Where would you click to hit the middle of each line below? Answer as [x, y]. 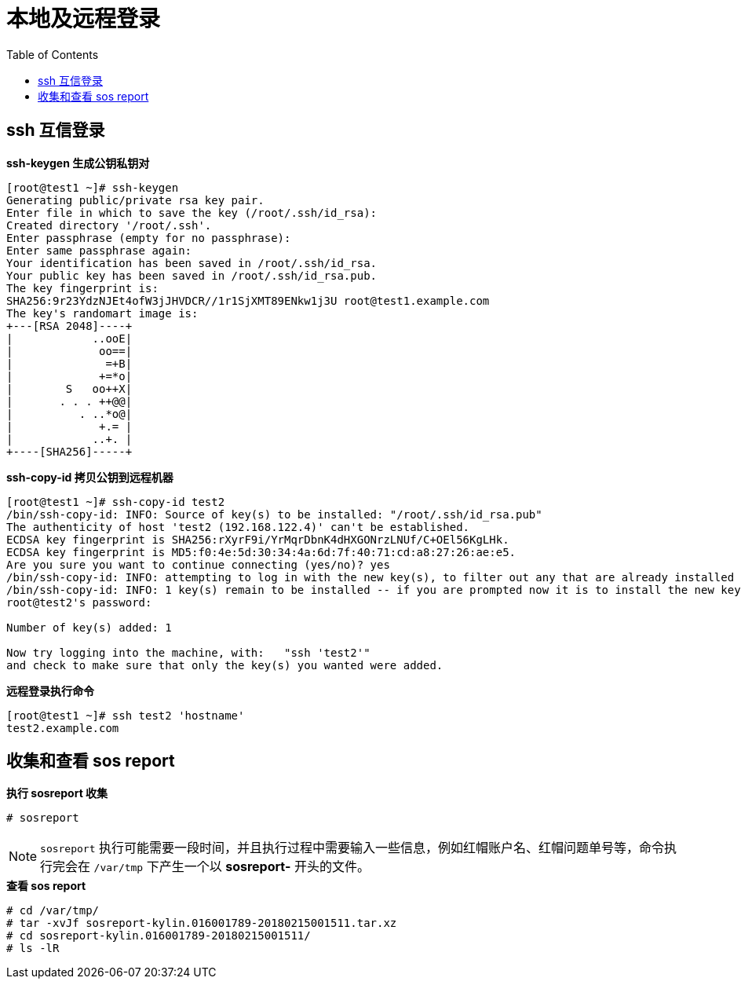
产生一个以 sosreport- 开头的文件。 [264, 867]
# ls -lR [33, 948]
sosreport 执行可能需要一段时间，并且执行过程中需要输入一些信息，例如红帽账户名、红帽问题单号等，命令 [352, 848]
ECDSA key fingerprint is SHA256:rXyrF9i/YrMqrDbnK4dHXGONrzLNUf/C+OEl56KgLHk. [258, 539]
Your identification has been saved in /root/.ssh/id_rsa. [192, 263]
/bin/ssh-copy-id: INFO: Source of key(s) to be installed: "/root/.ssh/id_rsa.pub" [274, 514]
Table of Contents [53, 54]
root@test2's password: [79, 602]
